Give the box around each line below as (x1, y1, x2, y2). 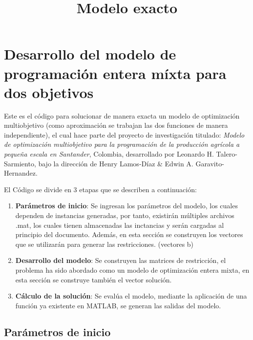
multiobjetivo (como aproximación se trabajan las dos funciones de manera (4, 120, 228, 130)
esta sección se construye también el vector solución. (15, 274, 172, 284)
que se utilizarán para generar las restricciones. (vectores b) (15, 239, 194, 249)
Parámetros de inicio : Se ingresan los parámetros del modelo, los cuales (15, 200, 238, 211)
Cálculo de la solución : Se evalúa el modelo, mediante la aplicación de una (15, 291, 247, 301)
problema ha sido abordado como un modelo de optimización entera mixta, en (15, 265, 250, 275)
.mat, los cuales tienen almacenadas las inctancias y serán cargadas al (15, 220, 224, 230)
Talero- (216, 149, 237, 159)
